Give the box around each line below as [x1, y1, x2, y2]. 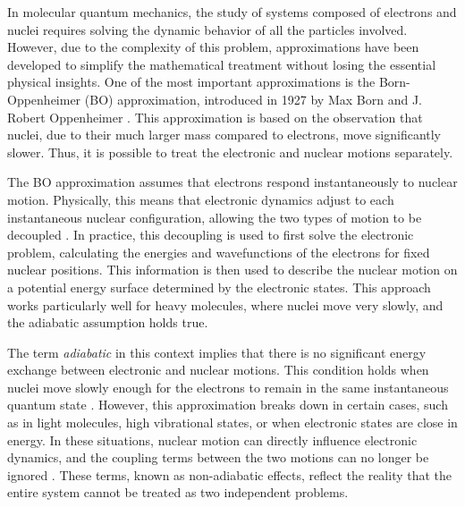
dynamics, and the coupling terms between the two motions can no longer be [7, 448, 429, 467]
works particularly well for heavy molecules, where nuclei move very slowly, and [7, 295, 444, 314]
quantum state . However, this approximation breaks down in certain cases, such [7, 395, 448, 414]
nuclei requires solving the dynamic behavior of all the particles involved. [7, 20, 408, 38]
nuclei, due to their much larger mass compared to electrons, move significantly [7, 125, 442, 144]
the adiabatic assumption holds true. [7, 313, 208, 332]
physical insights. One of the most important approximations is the [7, 72, 376, 91]
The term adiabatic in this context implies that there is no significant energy [7, 342, 427, 361]
